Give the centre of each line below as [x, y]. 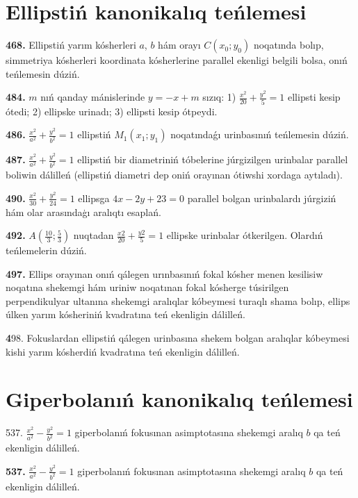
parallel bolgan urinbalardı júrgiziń [262, 198]
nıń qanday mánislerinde [93, 97]
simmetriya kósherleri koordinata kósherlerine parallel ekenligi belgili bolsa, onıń [177, 60]
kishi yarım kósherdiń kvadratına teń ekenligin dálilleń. [123, 351]
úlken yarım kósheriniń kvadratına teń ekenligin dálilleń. [125, 314]
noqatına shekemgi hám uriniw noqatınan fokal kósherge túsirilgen [147, 287]
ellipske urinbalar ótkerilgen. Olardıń [245, 235]
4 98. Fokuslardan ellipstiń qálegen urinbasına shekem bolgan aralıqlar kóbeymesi [178, 338]
